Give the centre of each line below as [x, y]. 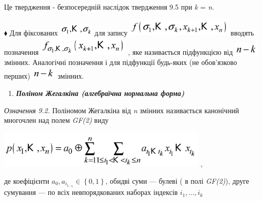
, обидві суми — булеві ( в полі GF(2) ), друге [177, 180]
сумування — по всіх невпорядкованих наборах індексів [91, 192]
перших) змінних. [44, 76]
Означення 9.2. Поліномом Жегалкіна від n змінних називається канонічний [122, 110]
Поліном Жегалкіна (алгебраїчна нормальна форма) [100, 93]
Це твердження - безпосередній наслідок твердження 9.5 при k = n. [109, 7]
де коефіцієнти [27, 180]
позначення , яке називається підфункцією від [119, 52]
